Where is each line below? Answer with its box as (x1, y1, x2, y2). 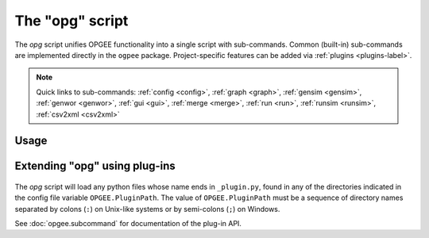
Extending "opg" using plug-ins (14, 159, 176, 173)
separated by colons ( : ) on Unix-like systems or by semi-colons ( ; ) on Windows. (14, 204, 280, 213)
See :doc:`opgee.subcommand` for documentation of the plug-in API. (14, 219, 242, 228)
